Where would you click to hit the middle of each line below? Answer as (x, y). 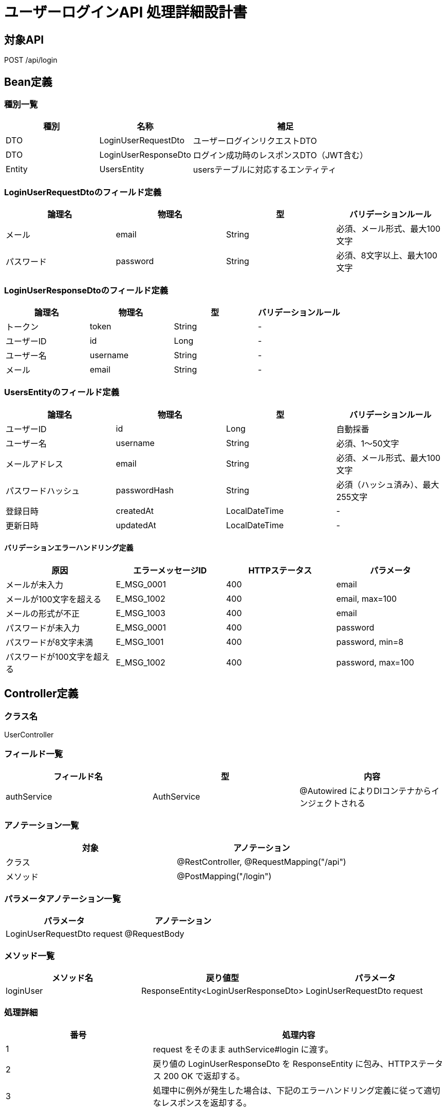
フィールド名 (78, 776)
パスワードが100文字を (50, 656)
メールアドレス (35, 464)
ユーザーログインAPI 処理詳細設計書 (126, 12)
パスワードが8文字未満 (49, 642)
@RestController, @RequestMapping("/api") (262, 862)
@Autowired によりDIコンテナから (365, 791)
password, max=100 (375, 662)
